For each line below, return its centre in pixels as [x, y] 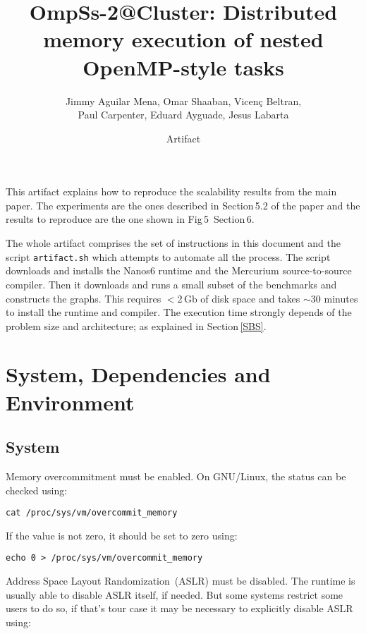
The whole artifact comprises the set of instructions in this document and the [173, 243]
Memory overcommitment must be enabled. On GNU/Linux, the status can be [176, 476]
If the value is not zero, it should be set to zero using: [122, 535]
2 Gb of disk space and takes [239, 298]
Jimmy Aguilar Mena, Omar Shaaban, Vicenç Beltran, [183, 100]
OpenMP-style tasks [183, 67]
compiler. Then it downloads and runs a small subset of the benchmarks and [171, 284]
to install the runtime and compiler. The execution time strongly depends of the [179, 312]
